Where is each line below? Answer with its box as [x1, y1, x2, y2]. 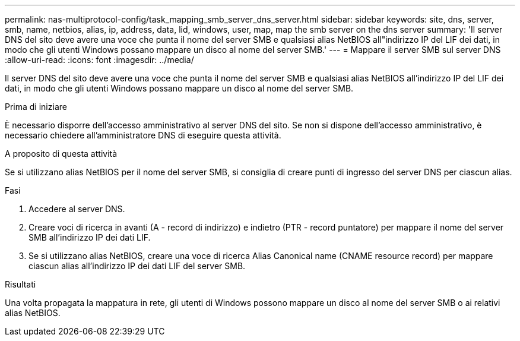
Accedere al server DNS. [28, 204, 125, 214]
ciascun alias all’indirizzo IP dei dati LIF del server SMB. [28, 261, 246, 271]
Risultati [5, 279, 36, 289]
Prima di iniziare [5, 102, 67, 112]
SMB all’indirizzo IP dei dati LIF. [28, 232, 151, 242]
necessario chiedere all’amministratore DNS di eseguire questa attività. [5, 130, 281, 140]
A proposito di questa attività [5, 149, 118, 159]
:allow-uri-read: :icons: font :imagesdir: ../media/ [5, 55, 194, 65]
